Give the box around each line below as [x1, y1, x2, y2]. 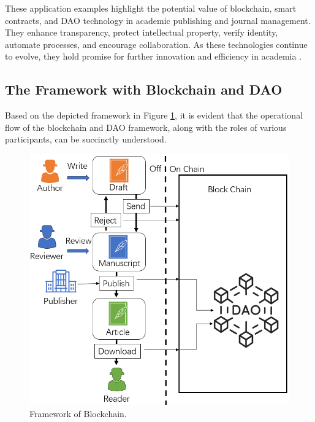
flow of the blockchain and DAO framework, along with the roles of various [5, 120, 287, 133]
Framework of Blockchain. [29, 407, 127, 420]
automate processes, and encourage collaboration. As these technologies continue [5, 37, 308, 50]
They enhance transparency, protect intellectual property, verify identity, [5, 26, 278, 39]
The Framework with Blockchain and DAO [5, 80, 283, 99]
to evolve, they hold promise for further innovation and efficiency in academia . [5, 50, 302, 63]
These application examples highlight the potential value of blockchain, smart [5, 2, 297, 14]
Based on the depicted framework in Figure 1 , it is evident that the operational [5, 109, 303, 122]
